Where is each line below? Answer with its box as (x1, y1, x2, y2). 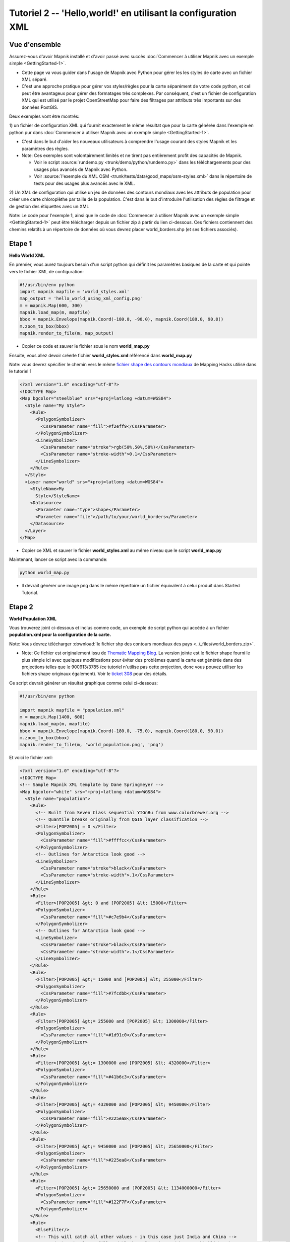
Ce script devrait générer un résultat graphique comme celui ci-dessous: (9, 680, 158, 686)
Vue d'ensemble (9, 40, 61, 49)
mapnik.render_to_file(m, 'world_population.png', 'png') (19, 742, 164, 748)
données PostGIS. (21, 104, 58, 110)
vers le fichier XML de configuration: (9, 268, 84, 274)
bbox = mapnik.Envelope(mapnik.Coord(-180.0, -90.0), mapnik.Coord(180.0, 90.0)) (19, 316, 224, 322)
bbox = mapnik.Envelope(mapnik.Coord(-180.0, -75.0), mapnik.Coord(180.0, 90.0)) (19, 728, 224, 734)
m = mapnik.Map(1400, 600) (19, 714, 85, 720)
